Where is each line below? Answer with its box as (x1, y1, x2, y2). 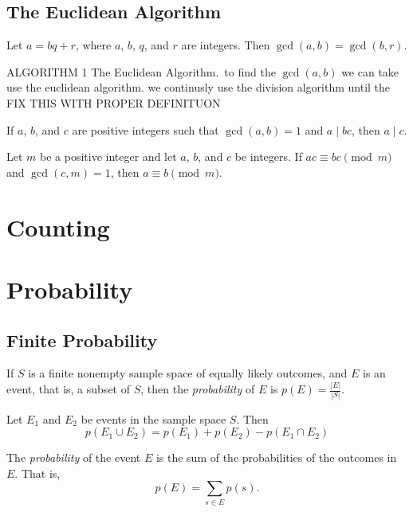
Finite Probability (6, 327, 158, 352)
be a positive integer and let (40, 148, 177, 165)
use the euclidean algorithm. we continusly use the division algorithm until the (6, 79, 391, 96)
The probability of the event (6, 449, 141, 466)
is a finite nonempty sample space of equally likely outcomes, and (28, 365, 348, 381)
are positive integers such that (72, 121, 219, 138)
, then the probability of (140, 381, 255, 397)
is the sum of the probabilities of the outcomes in (155, 449, 397, 466)
